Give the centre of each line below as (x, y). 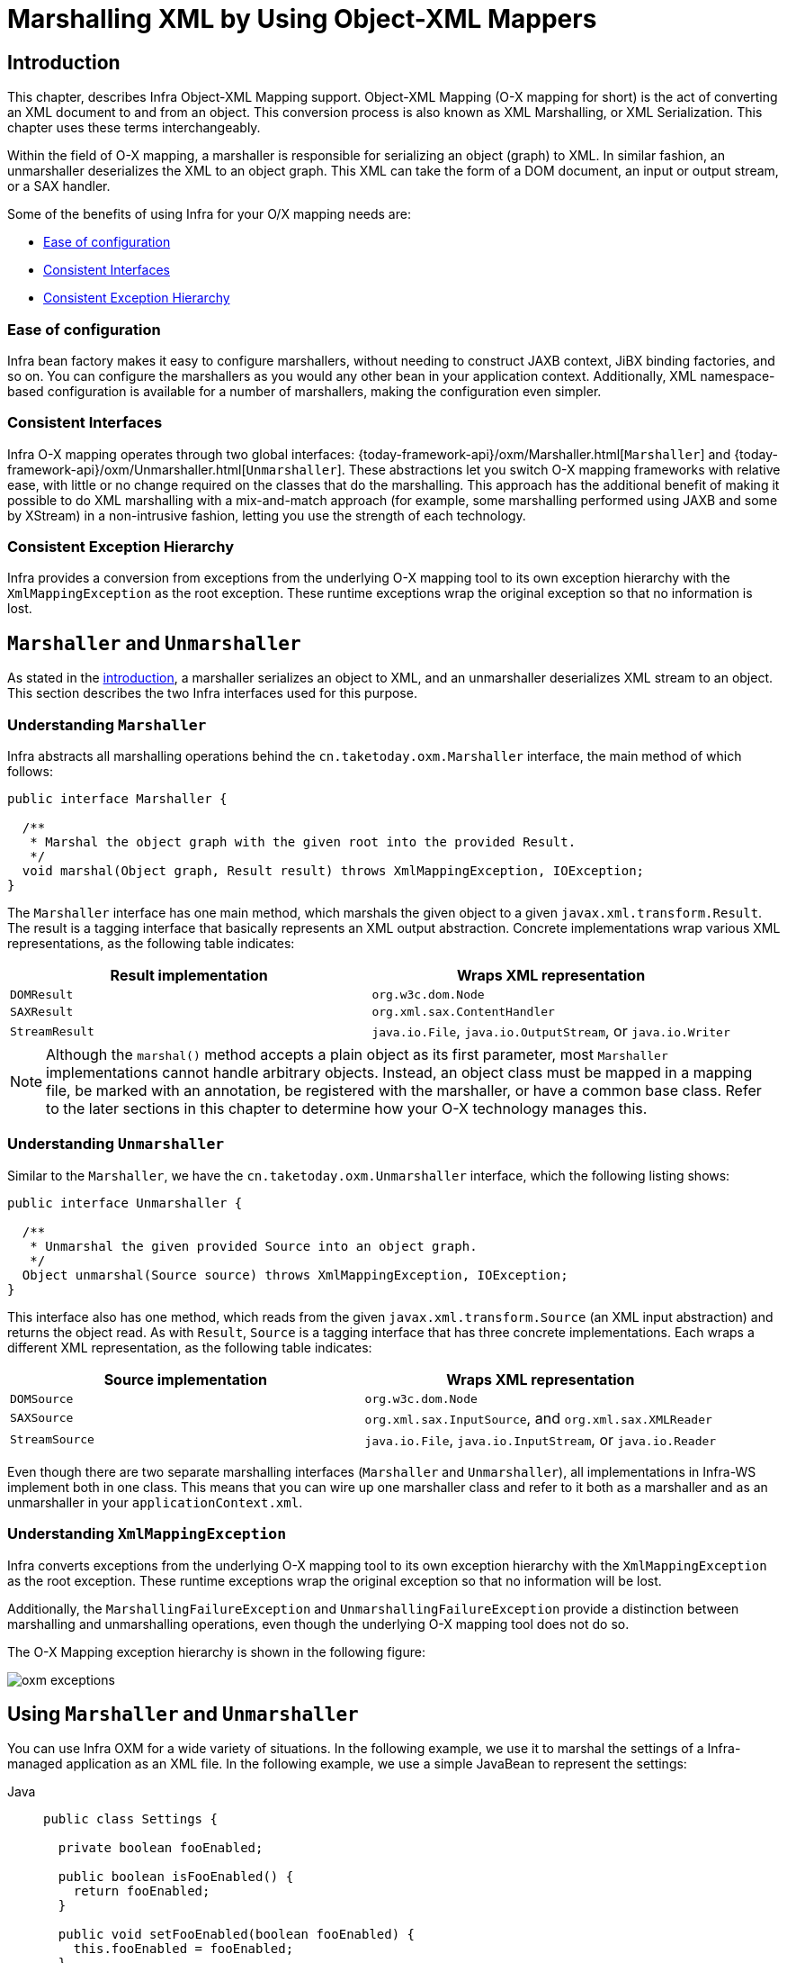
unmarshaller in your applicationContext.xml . (155, 1502)
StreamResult (52, 1031)
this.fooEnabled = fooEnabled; (183, 1949)
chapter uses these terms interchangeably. (134, 128)
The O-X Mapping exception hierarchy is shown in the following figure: (216, 1651)
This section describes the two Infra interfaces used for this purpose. (212, 693)
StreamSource (52, 1440)
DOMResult (42, 995)
